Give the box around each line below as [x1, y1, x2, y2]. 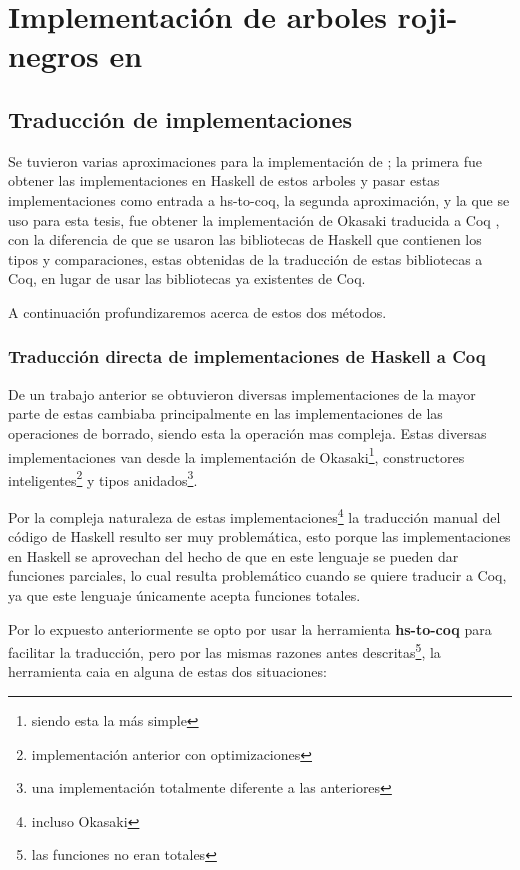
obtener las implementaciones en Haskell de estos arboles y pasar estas [8, 170, 440, 191]
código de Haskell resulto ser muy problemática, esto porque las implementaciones [8, 526, 511, 547]
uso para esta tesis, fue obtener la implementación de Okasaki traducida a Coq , [8, 209, 500, 230]
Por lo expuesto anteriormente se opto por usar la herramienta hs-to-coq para [8, 618, 492, 639]
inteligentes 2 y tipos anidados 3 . [8, 466, 198, 490]
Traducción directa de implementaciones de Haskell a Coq [8, 344, 486, 369]
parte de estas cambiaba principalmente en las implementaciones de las [8, 403, 443, 424]
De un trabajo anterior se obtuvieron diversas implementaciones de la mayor [8, 383, 476, 404]
